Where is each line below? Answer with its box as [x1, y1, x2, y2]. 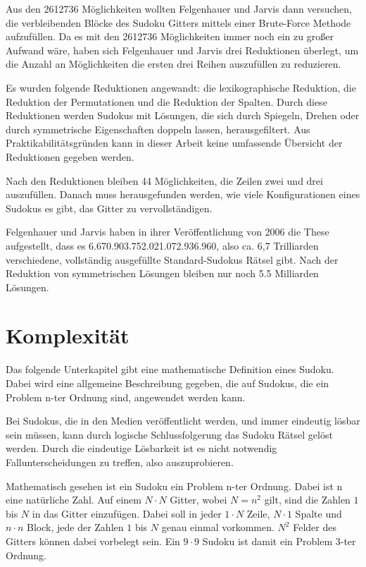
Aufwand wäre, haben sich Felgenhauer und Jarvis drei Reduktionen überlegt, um [6, 42, 359, 57]
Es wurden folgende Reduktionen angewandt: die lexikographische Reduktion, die [6, 80, 356, 94]
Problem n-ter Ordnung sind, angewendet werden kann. [6, 389, 246, 404]
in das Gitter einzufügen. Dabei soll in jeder [32, 506, 222, 520]
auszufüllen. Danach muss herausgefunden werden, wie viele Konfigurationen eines [6, 187, 360, 202]
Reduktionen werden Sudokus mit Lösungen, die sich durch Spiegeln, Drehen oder [6, 108, 360, 123]
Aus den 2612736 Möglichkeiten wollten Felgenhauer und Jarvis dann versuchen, [6, 1, 352, 16]
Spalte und [295, 506, 342, 520]
